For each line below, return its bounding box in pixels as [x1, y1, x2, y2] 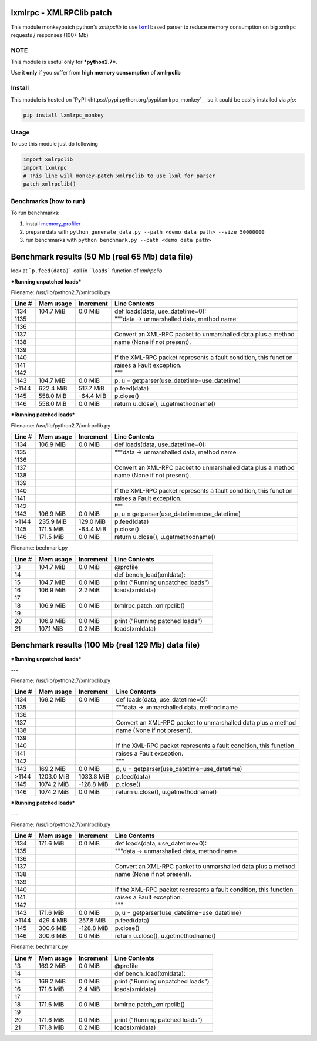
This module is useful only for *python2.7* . [11, 59, 117, 66]
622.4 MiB [38, 385, 68, 393]
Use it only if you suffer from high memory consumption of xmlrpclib [11, 69, 181, 76]
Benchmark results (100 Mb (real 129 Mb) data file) [11, 640, 200, 650]
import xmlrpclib [23, 156, 73, 163]
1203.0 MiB [38, 773, 70, 781]
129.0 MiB [78, 517, 106, 525]
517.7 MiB [78, 385, 105, 393]
